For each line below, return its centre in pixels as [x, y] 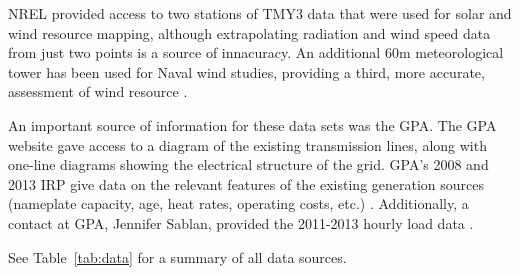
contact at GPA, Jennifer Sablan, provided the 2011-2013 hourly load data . [241, 222]
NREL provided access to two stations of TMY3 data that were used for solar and [260, 13]
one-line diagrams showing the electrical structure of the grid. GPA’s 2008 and [248, 164]
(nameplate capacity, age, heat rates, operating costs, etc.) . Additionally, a [238, 203]
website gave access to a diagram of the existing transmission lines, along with [247, 144]
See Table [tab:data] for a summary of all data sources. [177, 256]
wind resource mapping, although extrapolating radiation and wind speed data [249, 32]
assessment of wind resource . [98, 91]
